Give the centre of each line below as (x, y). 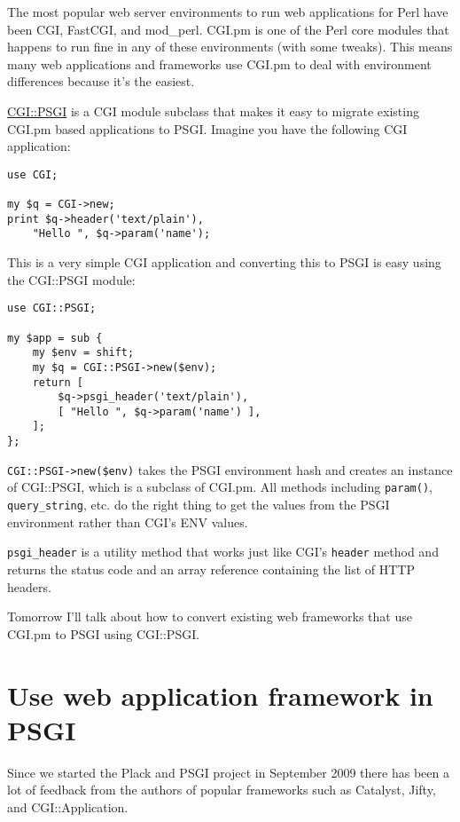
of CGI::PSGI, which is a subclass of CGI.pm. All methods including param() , (220, 487)
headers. (29, 586)
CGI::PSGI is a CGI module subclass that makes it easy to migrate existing (213, 111)
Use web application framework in (220, 695)
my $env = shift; (83, 353)
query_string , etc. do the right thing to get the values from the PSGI (199, 505)
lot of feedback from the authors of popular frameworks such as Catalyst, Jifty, (222, 790)
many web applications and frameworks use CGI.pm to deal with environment (219, 63)
